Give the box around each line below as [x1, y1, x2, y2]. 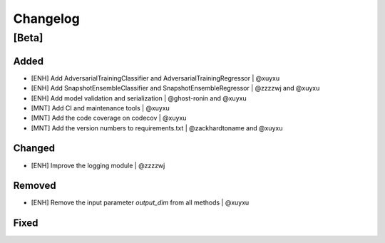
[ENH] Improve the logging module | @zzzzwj [31, 161, 165, 170]
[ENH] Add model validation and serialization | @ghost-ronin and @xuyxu [31, 93, 247, 103]
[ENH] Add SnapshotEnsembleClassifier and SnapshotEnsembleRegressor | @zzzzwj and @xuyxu [31, 84, 320, 93]
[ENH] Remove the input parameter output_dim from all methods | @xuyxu [31, 198, 250, 207]
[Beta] [13, 31, 43, 44]
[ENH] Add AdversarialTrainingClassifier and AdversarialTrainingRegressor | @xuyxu [31, 73, 280, 82]
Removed [13, 180, 56, 192]
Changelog [13, 11, 80, 26]
